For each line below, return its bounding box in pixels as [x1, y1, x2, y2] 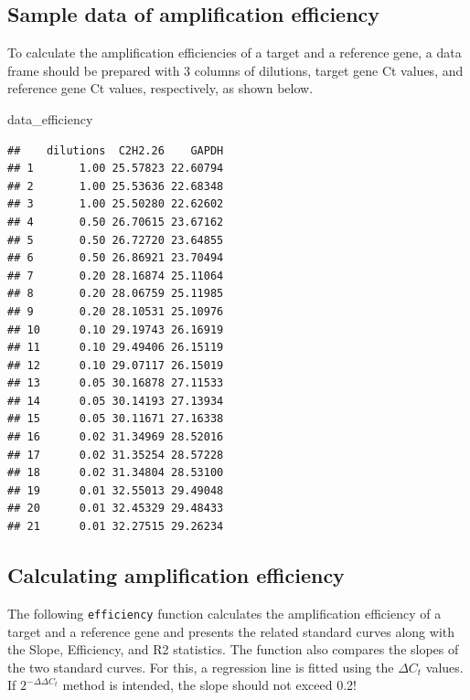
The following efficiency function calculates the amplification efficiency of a [7, 603, 442, 622]
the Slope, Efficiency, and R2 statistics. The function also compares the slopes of [7, 640, 459, 659]
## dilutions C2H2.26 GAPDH [7, 143, 224, 157]
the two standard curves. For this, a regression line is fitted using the [7, 657, 394, 676]
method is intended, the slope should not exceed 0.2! [62, 675, 357, 695]
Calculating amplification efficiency [7, 561, 345, 589]
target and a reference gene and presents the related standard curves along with [7, 621, 455, 641]
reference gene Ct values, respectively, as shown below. [7, 79, 314, 98]
